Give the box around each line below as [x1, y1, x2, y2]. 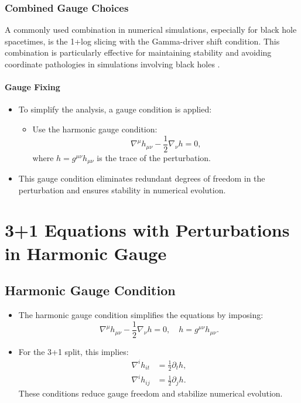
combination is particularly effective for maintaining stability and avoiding [5, 46, 272, 59]
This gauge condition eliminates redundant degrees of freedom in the [18, 172, 265, 185]
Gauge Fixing [5, 81, 60, 93]
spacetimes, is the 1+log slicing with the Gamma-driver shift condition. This [5, 35, 280, 47]
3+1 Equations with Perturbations [5, 218, 290, 242]
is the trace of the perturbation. [97, 151, 211, 163]
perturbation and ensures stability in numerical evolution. [18, 183, 226, 196]
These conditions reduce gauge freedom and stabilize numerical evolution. [18, 387, 283, 399]
